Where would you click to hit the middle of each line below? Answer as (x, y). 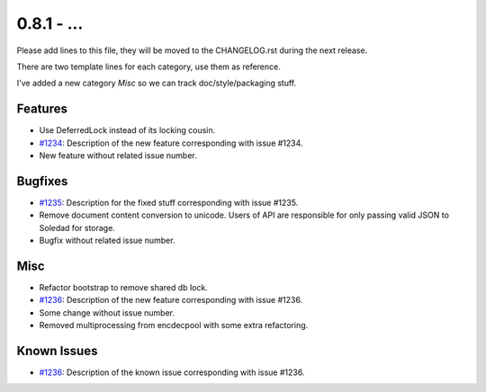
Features (42, 109)
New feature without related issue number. (118, 156)
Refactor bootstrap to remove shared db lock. (124, 287)
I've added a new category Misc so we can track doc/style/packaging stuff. (157, 83)
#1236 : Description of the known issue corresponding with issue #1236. (172, 372)
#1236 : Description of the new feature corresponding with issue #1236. (171, 300)
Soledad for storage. (77, 227)
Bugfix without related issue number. (107, 241)
